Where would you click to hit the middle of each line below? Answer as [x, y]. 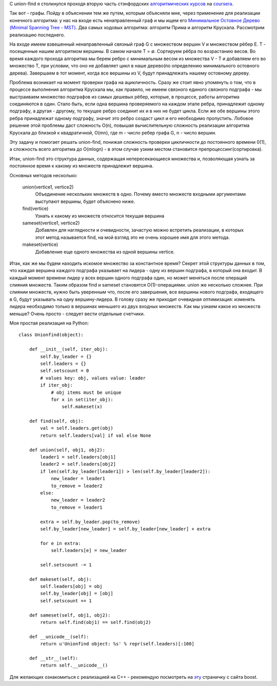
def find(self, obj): [56, 421]
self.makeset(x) [82, 407]
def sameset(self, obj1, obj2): [70, 615]
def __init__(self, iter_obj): [68, 349]
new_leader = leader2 [78, 500]
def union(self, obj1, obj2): [67, 450]
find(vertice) [35, 208]
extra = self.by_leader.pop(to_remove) [90, 522]
